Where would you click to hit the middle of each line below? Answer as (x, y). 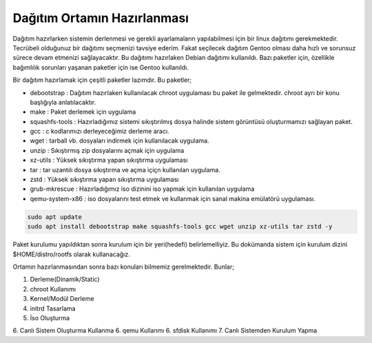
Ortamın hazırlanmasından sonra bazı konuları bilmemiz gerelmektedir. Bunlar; (123, 267)
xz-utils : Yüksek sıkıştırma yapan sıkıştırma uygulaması (109, 160)
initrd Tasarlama (53, 308)
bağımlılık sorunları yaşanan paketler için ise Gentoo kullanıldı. (101, 67)
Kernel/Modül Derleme (62, 299)
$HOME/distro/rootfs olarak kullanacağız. (71, 254)
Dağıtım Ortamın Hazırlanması (101, 18)
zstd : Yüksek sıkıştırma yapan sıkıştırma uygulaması (104, 180)
